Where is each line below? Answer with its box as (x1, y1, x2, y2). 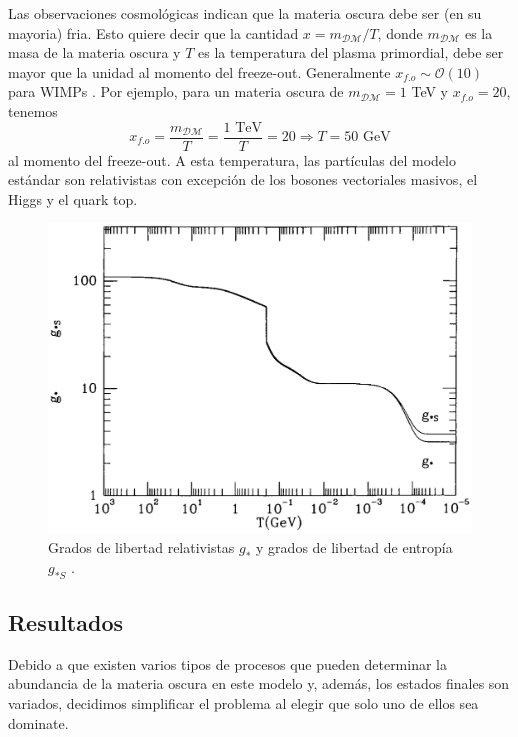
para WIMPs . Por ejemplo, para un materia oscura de (8, 81, 344, 102)
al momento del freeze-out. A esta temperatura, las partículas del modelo (8, 149, 456, 170)
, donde (377, 22, 423, 43)
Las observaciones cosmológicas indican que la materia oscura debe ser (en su (8, 3, 482, 23)
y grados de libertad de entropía (256, 537, 453, 558)
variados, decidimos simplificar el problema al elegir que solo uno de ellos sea (8, 692, 479, 713)
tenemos (8, 100, 58, 121)
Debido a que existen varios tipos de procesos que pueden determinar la (8, 653, 447, 674)
